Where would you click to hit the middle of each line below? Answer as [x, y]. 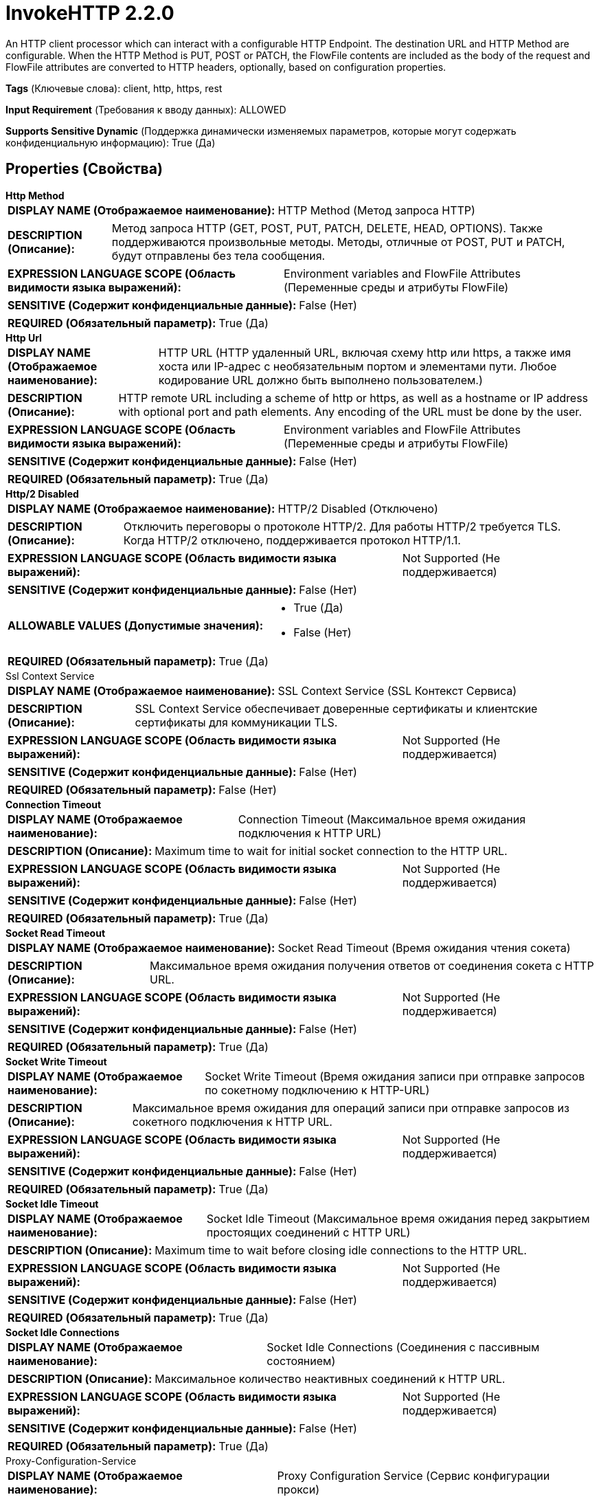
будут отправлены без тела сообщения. [218, 255]
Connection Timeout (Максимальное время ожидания [382, 819]
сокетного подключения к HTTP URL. [232, 1121]
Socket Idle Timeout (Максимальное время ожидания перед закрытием [398, 1218]
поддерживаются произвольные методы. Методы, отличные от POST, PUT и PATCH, [338, 242]
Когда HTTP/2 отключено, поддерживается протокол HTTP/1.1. [292, 540]
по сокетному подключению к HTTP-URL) [317, 1090]
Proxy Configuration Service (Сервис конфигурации [414, 1475]
